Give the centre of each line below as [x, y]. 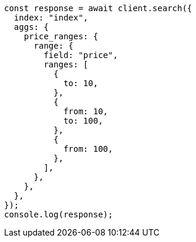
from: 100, [88, 149]
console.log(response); [59, 214]
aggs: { [31, 27]
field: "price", [81, 55]
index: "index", [51, 18]
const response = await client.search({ [98, 8]
